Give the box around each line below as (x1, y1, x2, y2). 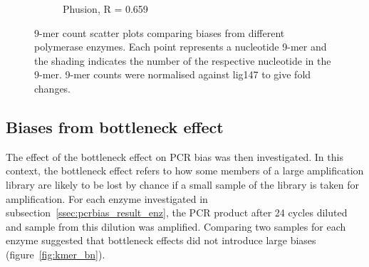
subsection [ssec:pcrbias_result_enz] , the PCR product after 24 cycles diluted (6, 205, 348, 220)
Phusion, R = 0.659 (63, 1, 148, 16)
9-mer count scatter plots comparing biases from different (34, 25, 285, 40)
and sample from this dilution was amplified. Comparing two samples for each (6, 219, 346, 234)
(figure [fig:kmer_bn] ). (6, 246, 105, 261)
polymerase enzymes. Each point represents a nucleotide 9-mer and (34, 39, 327, 54)
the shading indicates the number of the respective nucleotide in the (34, 53, 331, 68)
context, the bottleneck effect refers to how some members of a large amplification (6, 163, 364, 178)
